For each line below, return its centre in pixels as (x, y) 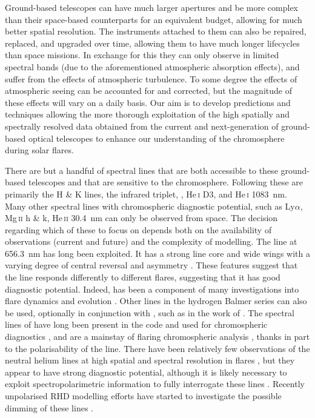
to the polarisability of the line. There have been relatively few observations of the (157, 348)
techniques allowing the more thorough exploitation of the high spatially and (148, 114)
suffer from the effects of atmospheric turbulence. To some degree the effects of (151, 78)
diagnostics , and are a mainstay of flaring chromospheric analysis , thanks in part (157, 337)
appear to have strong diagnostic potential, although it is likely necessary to (146, 372)
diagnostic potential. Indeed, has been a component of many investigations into (152, 289)
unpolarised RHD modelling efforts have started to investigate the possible (143, 396)
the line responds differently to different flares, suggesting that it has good (143, 277)
